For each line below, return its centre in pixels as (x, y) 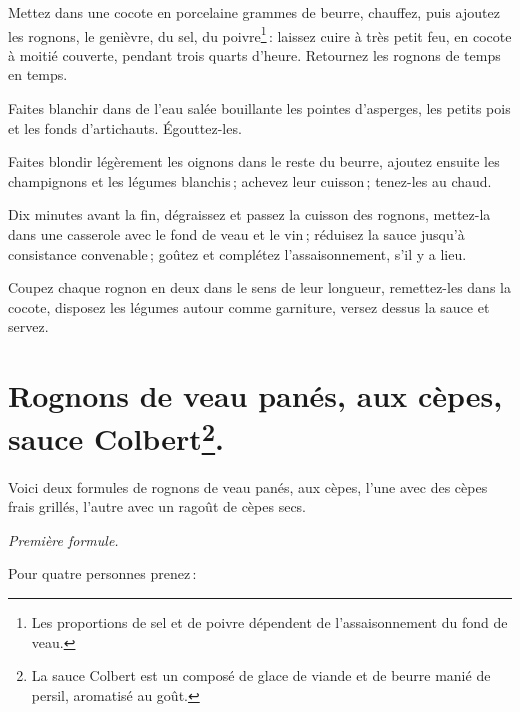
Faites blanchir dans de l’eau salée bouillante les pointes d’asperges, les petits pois (259, 108)
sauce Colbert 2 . (116, 436)
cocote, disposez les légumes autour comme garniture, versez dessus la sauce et (249, 306)
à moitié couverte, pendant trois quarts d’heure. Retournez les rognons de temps (254, 54)
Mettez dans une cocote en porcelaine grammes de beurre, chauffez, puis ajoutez (254, 12)
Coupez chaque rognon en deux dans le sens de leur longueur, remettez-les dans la (259, 287)
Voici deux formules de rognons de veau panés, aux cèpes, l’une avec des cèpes (248, 486)
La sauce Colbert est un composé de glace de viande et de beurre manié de (261, 675)
